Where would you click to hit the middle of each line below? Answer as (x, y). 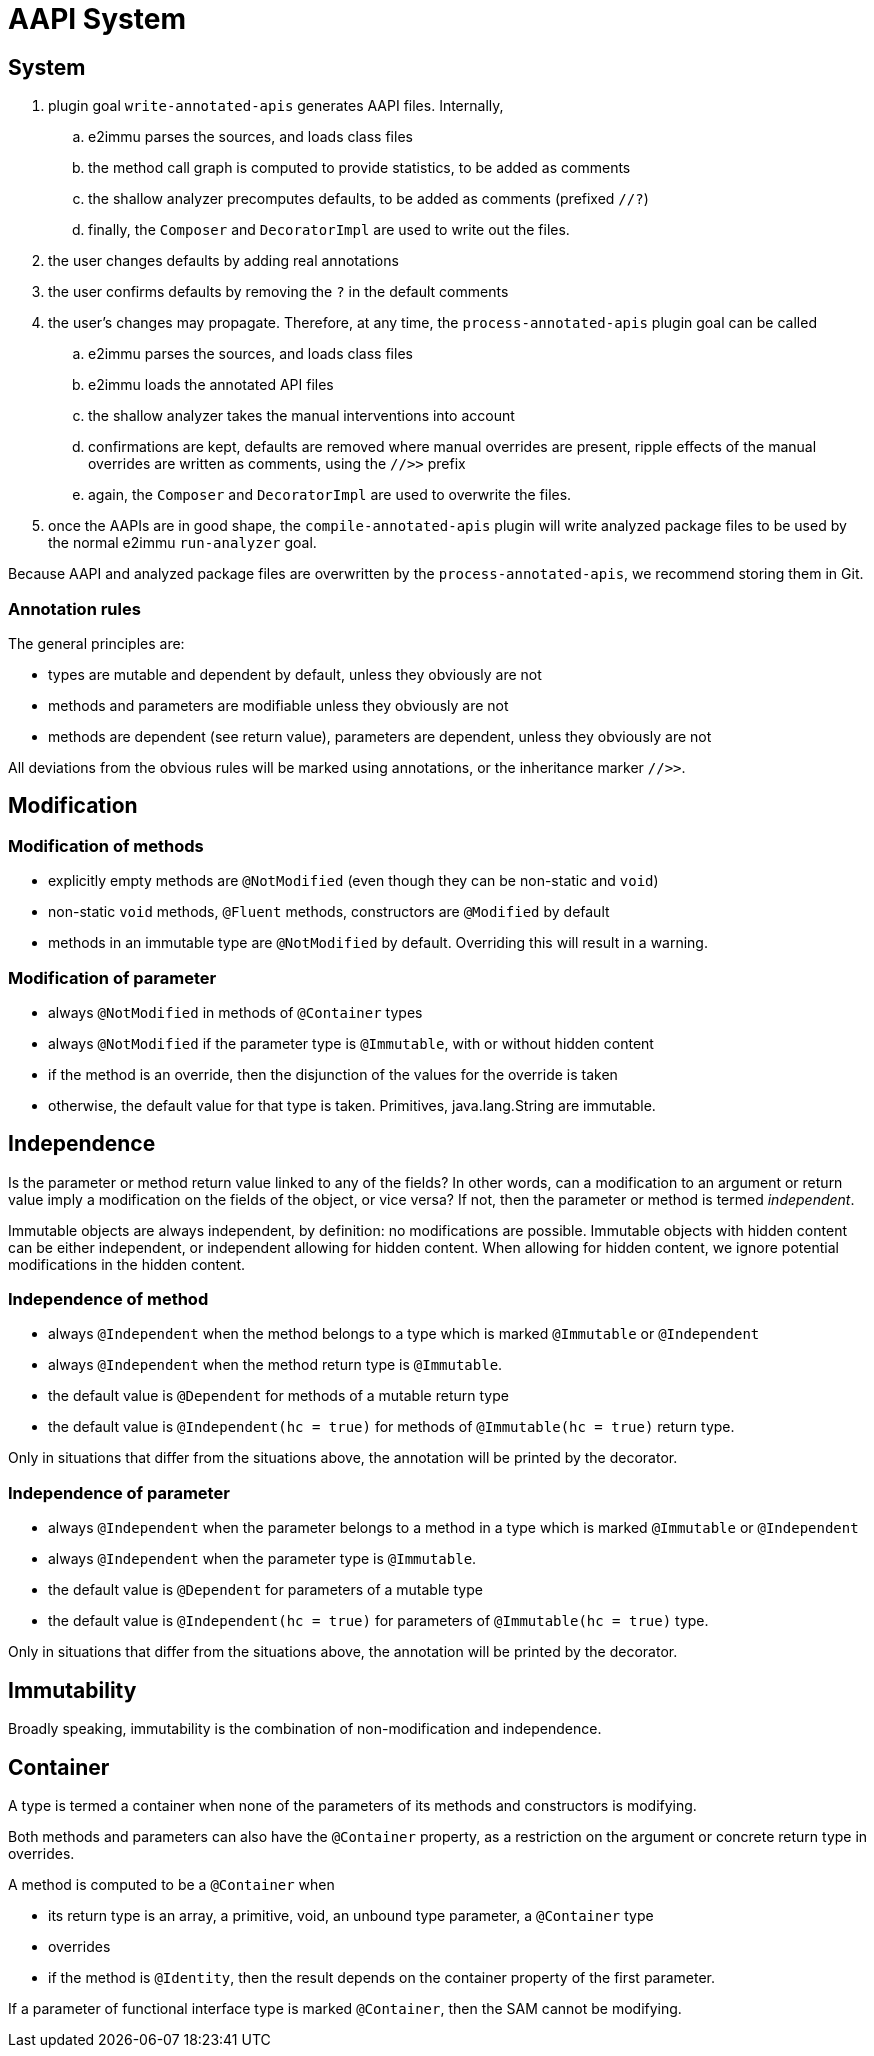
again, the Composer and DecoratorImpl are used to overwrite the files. (330, 495)
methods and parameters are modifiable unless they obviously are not (278, 705)
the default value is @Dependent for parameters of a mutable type (265, 1590)
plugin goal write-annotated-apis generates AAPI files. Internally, (276, 106)
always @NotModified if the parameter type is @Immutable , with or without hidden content (351, 1043)
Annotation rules (74, 608)
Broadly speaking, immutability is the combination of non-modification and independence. (305, 1729)
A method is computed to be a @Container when (171, 1884)
